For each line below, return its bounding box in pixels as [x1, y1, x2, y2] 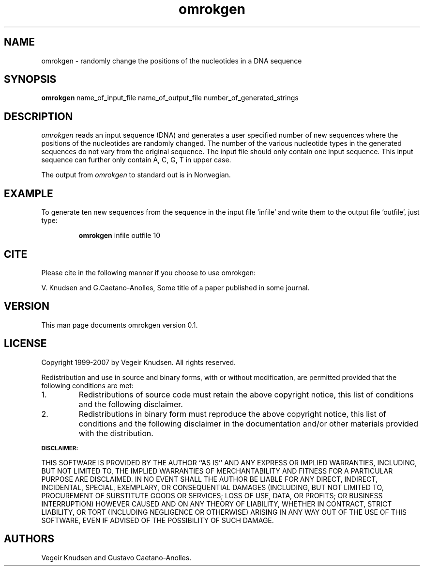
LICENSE [4, 337, 47, 350]
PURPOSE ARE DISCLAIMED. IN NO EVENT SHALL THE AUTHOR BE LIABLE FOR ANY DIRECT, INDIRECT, [41, 475, 378, 483]
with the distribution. [78, 428, 153, 438]
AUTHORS [4, 533, 55, 545]
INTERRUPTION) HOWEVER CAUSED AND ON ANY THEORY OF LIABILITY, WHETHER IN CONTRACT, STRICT [41, 499, 392, 508]
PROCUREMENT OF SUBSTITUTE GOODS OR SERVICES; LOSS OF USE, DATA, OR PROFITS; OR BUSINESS [41, 491, 383, 500]
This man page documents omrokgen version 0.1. [41, 320, 198, 329]
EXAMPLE [4, 187, 53, 200]
